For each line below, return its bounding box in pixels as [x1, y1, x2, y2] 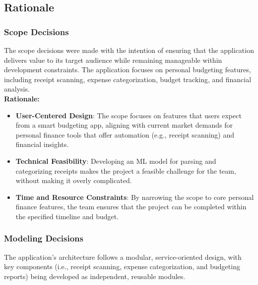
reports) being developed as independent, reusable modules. [4, 271, 186, 281]
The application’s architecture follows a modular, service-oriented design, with [4, 251, 242, 262]
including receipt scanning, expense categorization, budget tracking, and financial [4, 74, 252, 84]
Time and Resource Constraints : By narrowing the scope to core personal [15, 191, 254, 202]
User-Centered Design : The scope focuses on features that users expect [15, 110, 242, 120]
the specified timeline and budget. [15, 211, 119, 221]
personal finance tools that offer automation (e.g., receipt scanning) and [15, 129, 234, 140]
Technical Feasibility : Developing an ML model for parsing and [15, 155, 216, 166]
